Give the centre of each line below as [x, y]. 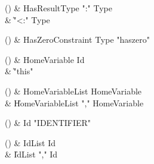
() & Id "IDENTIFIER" [48, 123]
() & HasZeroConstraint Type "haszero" [77, 40]
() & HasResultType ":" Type [58, 8]
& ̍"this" [19, 71]
